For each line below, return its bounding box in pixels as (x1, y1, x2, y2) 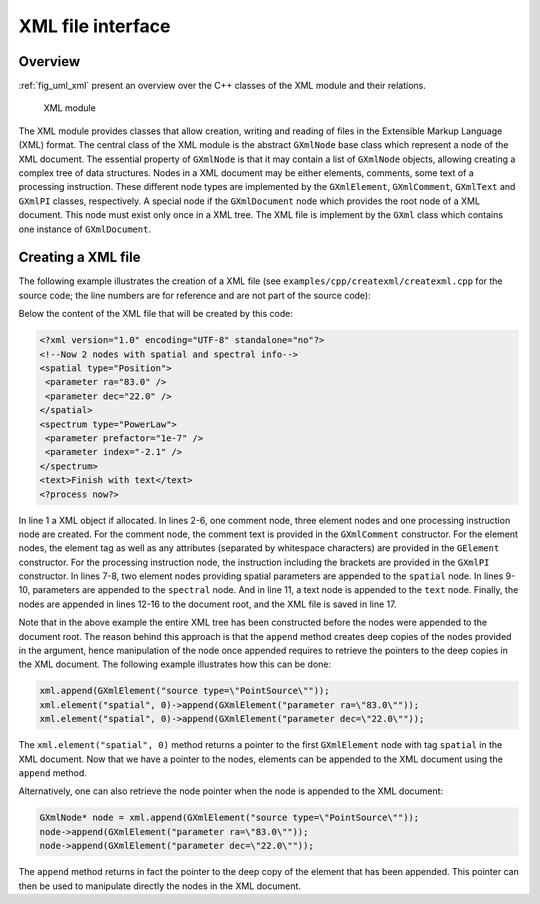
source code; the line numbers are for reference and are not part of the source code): (18, 289, 372, 301)
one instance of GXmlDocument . (18, 223, 152, 235)
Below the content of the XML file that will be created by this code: (18, 308, 294, 320)
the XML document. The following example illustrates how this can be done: (18, 658, 332, 670)
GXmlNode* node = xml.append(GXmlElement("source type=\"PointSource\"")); (39, 812, 420, 824)
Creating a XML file (18, 249, 141, 266)
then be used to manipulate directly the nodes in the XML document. (18, 880, 302, 892)
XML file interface (18, 15, 171, 37)
